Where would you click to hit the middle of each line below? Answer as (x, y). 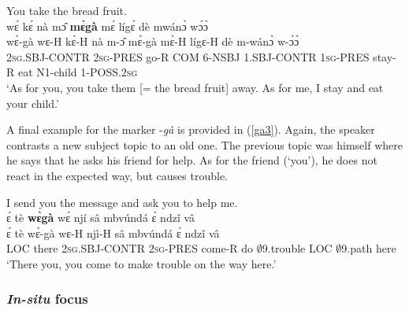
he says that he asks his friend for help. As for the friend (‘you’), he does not (192, 160)
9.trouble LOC (297, 248)
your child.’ (33, 103)
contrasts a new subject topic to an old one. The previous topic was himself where (204, 144)
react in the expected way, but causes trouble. (117, 175)
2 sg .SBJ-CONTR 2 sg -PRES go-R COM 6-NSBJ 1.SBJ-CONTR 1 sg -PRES (188, 56)
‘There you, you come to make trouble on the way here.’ (141, 263)
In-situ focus (47, 299)
